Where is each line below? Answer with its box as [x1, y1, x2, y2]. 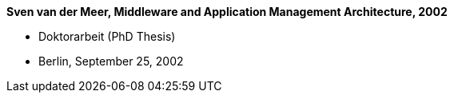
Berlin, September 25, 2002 [38, 54, 184, 68]
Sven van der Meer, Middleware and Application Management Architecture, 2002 [6, 5, 448, 18]
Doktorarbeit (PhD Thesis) [38, 30, 176, 43]
